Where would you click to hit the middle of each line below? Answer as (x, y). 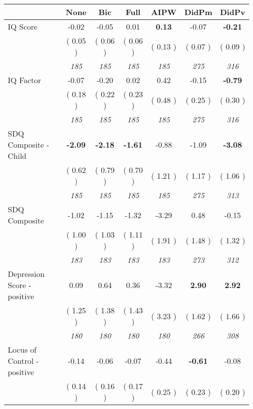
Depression (26, 274)
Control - (23, 361)
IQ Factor (25, 80)
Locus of (22, 349)
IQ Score (23, 26)
